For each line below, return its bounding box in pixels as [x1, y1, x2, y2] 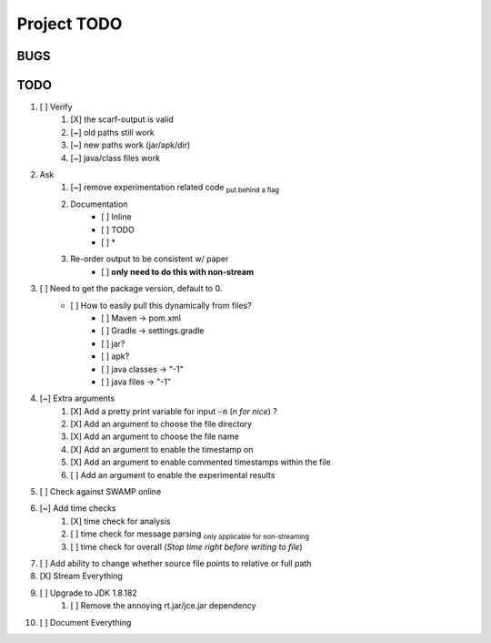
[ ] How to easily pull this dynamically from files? [70, 300, 252, 311]
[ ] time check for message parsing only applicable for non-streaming [70, 528, 309, 541]
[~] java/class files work [70, 152, 161, 163]
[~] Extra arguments [39, 393, 115, 404]
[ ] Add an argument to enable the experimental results [70, 469, 276, 480]
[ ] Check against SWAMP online [39, 486, 162, 497]
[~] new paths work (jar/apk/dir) [70, 139, 191, 150]
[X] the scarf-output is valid [70, 114, 175, 125]
